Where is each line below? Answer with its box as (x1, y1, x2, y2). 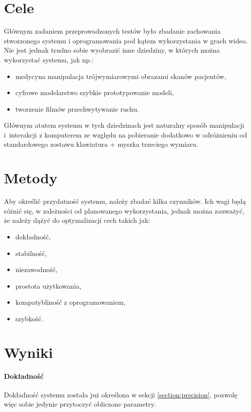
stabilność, (15, 248, 47, 258)
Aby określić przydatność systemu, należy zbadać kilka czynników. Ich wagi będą (4, 196, 246, 206)
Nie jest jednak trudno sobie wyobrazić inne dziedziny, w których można (4, 45, 220, 55)
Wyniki (4, 342, 53, 362)
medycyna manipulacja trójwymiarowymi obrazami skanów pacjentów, (15, 71, 227, 81)
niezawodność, (15, 264, 58, 275)
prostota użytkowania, (15, 280, 81, 291)
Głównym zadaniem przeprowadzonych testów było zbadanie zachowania (4, 26, 221, 36)
